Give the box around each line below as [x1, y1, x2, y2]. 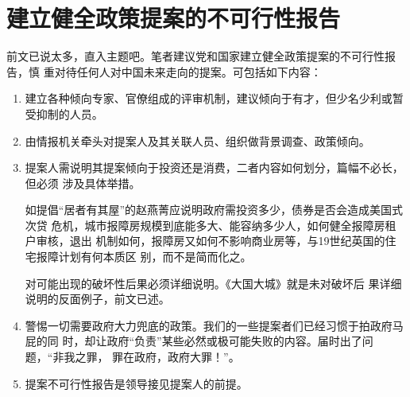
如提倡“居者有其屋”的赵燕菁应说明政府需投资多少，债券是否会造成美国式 [25, 201, 404, 218]
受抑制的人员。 [25, 105, 103, 122]
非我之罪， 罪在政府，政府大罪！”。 [52, 348, 240, 365]
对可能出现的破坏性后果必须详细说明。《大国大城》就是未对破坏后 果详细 [25, 274, 402, 291]
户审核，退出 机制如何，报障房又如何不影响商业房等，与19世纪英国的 [25, 232, 385, 249]
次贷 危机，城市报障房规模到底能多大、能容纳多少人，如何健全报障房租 [25, 216, 396, 233]
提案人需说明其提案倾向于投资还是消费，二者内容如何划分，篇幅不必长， [25, 159, 404, 176]
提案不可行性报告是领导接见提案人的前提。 [25, 375, 248, 391]
